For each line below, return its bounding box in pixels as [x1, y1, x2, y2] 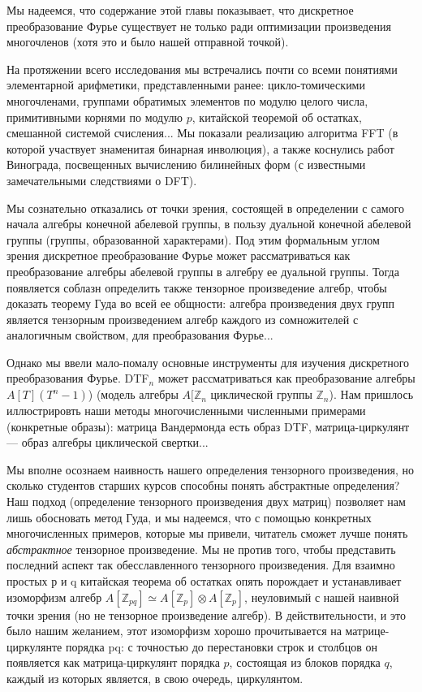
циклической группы [210, 386, 312, 403]
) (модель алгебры [88, 386, 179, 403]
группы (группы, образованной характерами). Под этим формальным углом [6, 231, 380, 248]
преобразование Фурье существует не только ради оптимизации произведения [6, 17, 391, 34]
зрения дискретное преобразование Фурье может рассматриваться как [6, 247, 351, 264]
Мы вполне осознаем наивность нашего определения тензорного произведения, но [6, 461, 414, 478]
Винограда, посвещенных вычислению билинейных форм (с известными [6, 156, 366, 173]
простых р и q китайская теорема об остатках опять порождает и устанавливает [6, 573, 402, 589]
